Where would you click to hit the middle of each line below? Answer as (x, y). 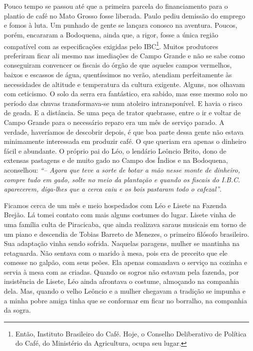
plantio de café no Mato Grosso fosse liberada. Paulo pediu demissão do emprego (125, 15)
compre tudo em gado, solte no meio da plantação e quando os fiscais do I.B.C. (122, 179)
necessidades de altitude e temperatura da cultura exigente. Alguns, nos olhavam (125, 84)
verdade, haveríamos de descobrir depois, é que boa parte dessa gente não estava (124, 132)
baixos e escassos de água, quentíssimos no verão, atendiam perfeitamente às (118, 74)
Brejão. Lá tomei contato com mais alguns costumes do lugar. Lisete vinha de (120, 215)
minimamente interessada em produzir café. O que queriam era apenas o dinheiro (125, 141)
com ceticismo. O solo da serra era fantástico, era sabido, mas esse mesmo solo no (126, 94)
